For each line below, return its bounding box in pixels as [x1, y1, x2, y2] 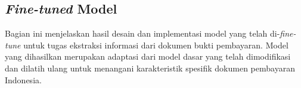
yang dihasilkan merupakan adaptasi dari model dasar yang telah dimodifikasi [5, 50, 291, 63]
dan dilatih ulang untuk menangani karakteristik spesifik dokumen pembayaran [5, 61, 295, 74]
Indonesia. [5, 73, 42, 86]
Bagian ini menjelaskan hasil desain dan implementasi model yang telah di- [5, 27, 280, 40]
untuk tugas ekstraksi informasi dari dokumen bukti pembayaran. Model [23, 38, 288, 51]
